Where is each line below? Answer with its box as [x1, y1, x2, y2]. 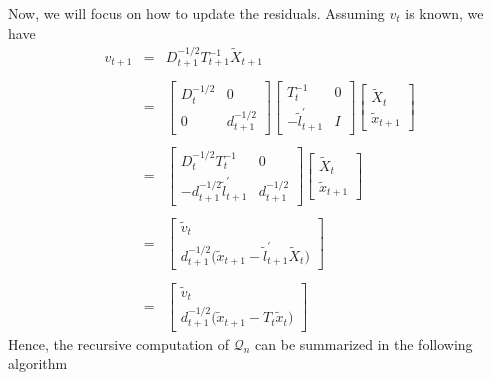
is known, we [405, 3, 484, 23]
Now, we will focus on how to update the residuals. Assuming [8, 3, 385, 23]
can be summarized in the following [255, 333, 473, 354]
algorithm [8, 353, 68, 374]
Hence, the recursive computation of [8, 333, 230, 354]
